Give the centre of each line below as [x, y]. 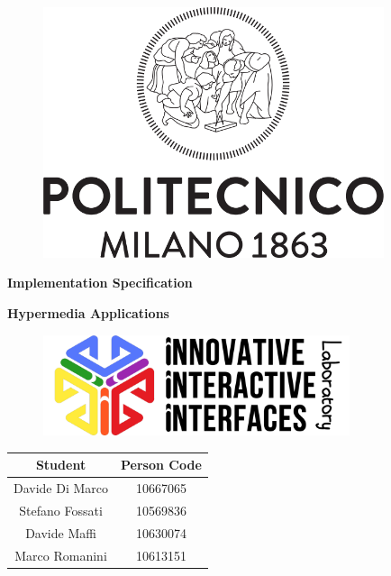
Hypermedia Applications [88, 312]
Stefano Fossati [61, 510]
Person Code [161, 465]
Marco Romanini [61, 555]
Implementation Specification [100, 283]
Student [61, 465]
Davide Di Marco [61, 488]
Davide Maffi [61, 532]
